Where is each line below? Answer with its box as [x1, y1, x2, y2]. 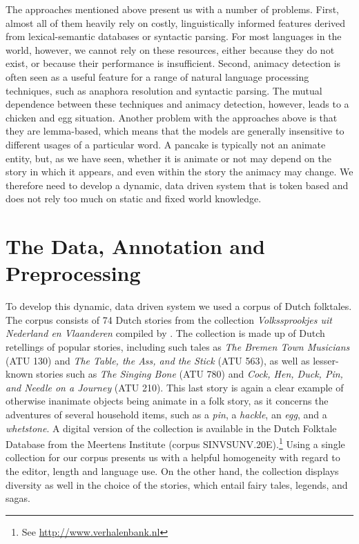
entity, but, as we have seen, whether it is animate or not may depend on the [6, 150, 331, 165]
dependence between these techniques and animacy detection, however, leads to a [6, 97, 349, 111]
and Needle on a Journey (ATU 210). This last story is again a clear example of [6, 380, 344, 394]
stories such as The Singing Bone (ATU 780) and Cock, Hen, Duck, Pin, [36, 367, 343, 381]
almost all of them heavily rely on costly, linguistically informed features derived [6, 15, 346, 30]
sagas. [6, 491, 30, 505]
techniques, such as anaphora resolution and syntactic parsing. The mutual [6, 83, 322, 97]
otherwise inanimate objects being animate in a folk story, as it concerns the [6, 394, 329, 408]
